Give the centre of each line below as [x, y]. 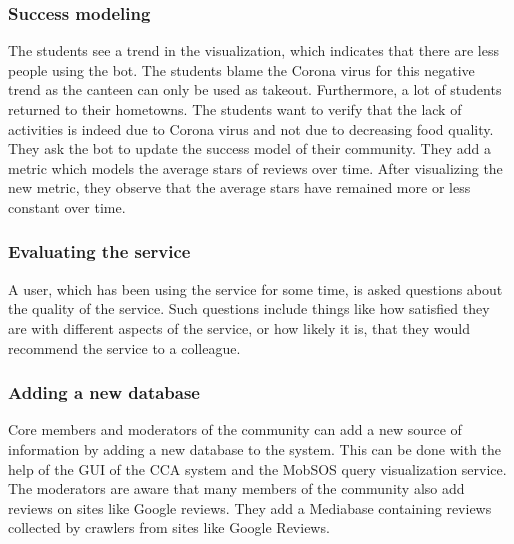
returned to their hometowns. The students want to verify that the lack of [235, 109]
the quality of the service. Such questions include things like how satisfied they [249, 308]
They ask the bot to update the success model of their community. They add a [249, 148]
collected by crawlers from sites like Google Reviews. [169, 527]
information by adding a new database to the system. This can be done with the [255, 448]
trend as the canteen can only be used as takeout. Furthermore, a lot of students [255, 89]
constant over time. [67, 206]
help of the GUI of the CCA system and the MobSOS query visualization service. [257, 468]
